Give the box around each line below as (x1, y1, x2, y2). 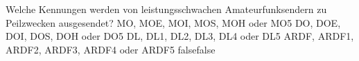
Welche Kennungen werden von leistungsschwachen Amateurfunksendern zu (6, 2, 327, 16)
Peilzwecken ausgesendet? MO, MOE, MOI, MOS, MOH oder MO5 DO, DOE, (6, 15, 341, 29)
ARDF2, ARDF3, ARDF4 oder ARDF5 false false (6, 42, 216, 56)
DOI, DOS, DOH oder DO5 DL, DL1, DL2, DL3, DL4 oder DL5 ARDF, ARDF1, (6, 29, 354, 43)
